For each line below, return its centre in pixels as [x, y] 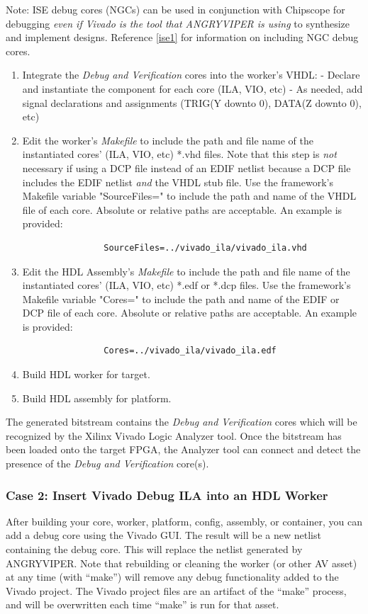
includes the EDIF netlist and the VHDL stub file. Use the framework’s [178, 182]
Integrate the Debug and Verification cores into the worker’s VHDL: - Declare [191, 75]
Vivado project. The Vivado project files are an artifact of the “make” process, [176, 590]
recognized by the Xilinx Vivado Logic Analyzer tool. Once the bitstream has [174, 435]
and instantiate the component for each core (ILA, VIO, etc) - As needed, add [193, 88]
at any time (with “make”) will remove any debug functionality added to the [172, 577]
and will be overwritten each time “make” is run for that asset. [143, 604]
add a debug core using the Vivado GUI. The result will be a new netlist [163, 535]
